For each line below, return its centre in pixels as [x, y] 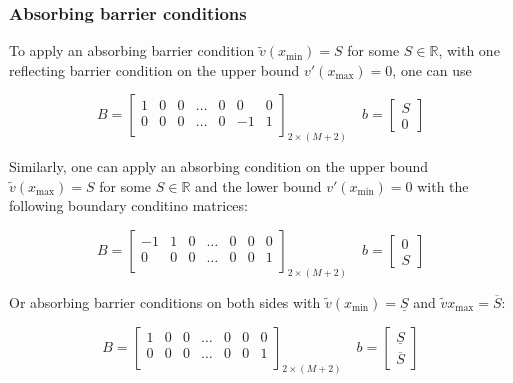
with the [443, 185]
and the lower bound [258, 185]
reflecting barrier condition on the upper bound [154, 69]
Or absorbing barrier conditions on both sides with [165, 301]
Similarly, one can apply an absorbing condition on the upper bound [219, 166]
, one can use [432, 69]
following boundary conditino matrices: [128, 205]
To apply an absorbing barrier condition [132, 50]
